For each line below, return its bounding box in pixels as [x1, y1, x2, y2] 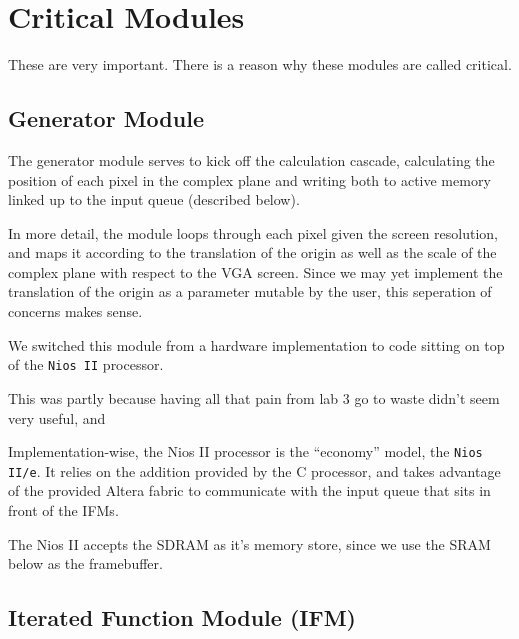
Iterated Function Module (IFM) [8, 602, 356, 633]
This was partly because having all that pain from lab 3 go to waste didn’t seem [8, 387, 500, 408]
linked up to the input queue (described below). [8, 189, 300, 210]
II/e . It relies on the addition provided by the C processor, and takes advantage [8, 460, 501, 481]
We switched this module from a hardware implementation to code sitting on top [8, 334, 505, 355]
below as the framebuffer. [8, 553, 163, 574]
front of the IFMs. [8, 500, 119, 521]
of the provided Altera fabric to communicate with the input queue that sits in [8, 480, 491, 501]
